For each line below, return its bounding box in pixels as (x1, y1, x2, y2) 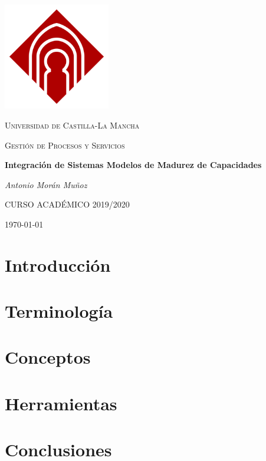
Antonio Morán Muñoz (5, 178, 87, 190)
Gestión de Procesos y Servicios (5, 139, 125, 151)
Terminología (5, 299, 113, 323)
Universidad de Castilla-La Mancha (5, 118, 140, 131)
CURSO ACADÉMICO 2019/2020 (5, 198, 130, 210)
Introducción (5, 252, 111, 276)
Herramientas (5, 391, 117, 415)
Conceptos (5, 345, 91, 369)
